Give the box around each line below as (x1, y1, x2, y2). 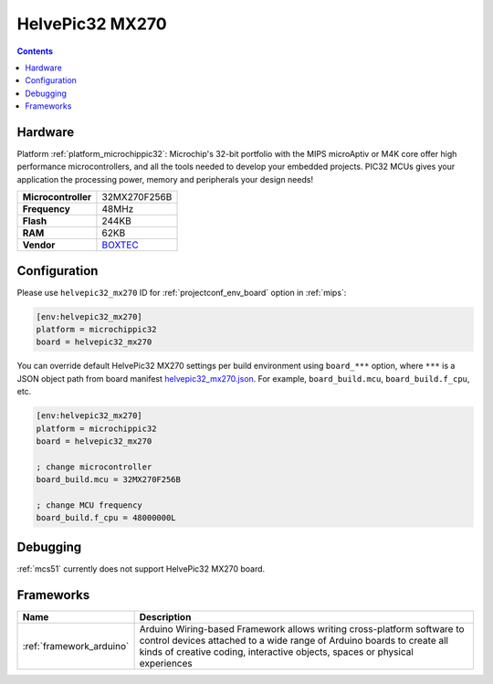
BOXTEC (101, 238, 139, 251)
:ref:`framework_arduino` (22, 639, 130, 652)
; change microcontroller (36, 461, 152, 472)
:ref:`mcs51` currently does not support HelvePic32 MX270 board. (16, 563, 266, 574)
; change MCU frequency (36, 500, 143, 510)
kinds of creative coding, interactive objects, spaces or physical (139, 645, 414, 658)
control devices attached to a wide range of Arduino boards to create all (139, 634, 449, 647)
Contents (16, 46, 54, 57)
